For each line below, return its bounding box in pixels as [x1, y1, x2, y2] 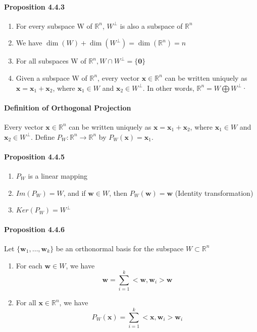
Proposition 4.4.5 [4, 151, 65, 161]
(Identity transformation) [175, 187, 253, 198]
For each [16, 260, 42, 270]
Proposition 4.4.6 [4, 224, 65, 234]
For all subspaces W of [16, 56, 86, 66]
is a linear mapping [28, 170, 88, 181]
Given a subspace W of [16, 72, 87, 83]
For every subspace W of [16, 20, 92, 31]
